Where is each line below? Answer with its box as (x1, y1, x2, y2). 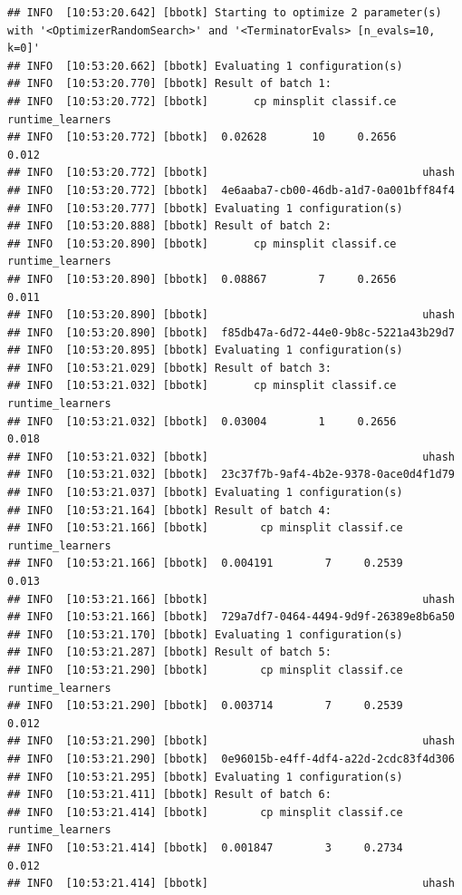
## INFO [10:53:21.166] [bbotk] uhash (7, 592, 455, 606)
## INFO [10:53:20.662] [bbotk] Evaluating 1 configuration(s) (7, 59, 403, 73)
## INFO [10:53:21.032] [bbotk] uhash (7, 450, 455, 463)
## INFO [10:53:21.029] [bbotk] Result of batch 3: (7, 361, 332, 375)
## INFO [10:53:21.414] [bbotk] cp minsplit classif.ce (7, 805, 403, 819)
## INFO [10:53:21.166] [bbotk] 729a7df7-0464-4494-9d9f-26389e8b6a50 (7, 610, 455, 624)
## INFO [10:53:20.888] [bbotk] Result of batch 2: (7, 219, 332, 233)
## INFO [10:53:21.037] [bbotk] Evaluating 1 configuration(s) (7, 486, 403, 500)
